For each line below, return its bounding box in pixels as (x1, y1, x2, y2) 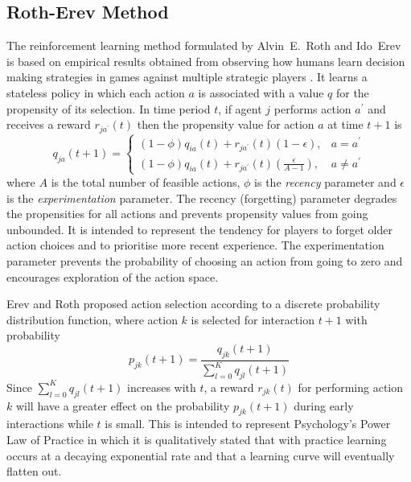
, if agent (218, 100, 262, 117)
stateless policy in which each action (6, 84, 185, 101)
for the (335, 84, 369, 101)
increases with (127, 378, 196, 395)
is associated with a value (198, 84, 324, 101)
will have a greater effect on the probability (15, 397, 230, 414)
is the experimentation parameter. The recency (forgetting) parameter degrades (6, 189, 397, 206)
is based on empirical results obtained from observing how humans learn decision (6, 52, 405, 69)
